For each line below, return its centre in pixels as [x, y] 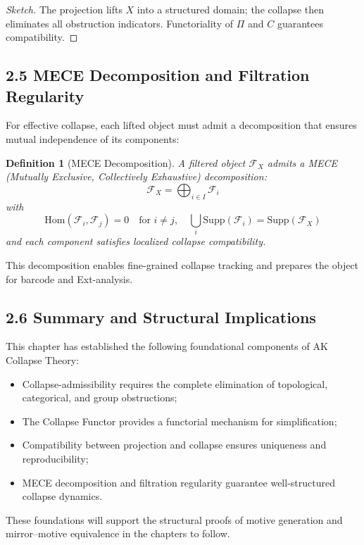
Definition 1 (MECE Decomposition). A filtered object [126, 162]
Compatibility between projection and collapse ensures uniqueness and [174, 445]
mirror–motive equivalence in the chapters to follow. [118, 533]
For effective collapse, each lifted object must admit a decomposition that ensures [181, 125]
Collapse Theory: [42, 360]
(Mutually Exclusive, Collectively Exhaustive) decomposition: [136, 176]
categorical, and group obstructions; [100, 397]
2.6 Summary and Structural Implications [161, 317]
